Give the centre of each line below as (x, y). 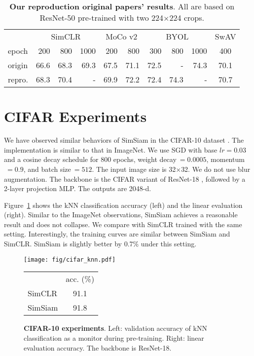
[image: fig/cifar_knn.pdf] (70, 259)
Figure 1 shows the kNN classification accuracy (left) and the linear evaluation (123, 205)
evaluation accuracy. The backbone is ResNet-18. (98, 347)
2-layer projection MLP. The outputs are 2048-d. (78, 188)
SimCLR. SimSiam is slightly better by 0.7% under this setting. (100, 244)
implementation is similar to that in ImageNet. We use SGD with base (111, 149)
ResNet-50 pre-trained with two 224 (102, 18)
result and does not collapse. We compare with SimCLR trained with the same (123, 224)
